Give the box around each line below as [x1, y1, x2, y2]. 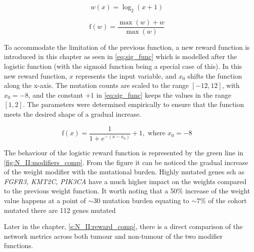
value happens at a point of [4, 195, 86, 205]
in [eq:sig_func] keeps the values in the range [96, 89, 232, 100]
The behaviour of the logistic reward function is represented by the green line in [4, 147, 244, 158]
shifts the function [187, 70, 242, 81]
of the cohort [208, 195, 247, 205]
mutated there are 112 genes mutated [4, 205, 116, 215]
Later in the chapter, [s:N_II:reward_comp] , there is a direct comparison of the [4, 221, 243, 231]
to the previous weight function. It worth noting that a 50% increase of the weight [4, 186, 250, 196]
